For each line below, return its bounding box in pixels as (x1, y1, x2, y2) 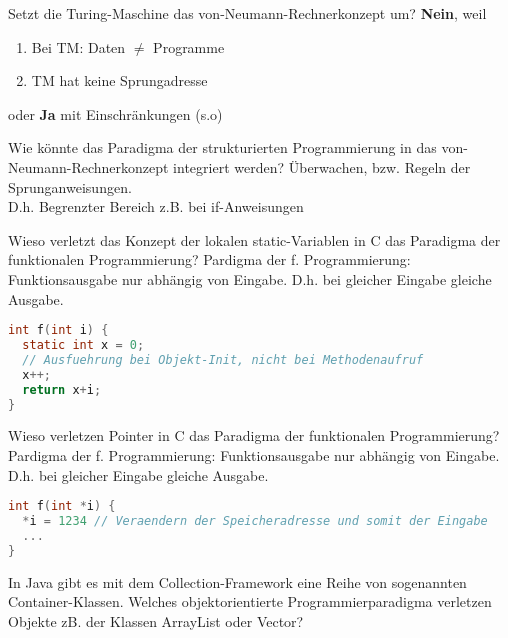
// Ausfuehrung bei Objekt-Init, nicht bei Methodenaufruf (22, 352, 424, 367)
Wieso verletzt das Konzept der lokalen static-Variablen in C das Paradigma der (8, 229, 501, 250)
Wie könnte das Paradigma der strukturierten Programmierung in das (8, 137, 437, 158)
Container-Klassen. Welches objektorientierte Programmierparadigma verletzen (8, 591, 492, 612)
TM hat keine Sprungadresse (31, 70, 208, 91)
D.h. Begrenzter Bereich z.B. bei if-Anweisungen (8, 196, 304, 217)
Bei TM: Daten (31, 36, 126, 57)
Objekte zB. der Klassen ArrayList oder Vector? (8, 610, 304, 631)
